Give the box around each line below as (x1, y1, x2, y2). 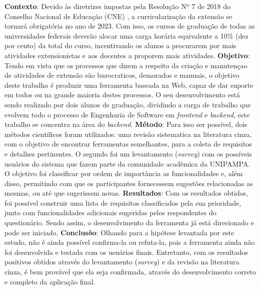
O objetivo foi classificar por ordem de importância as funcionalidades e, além (4, 168, 243, 179)
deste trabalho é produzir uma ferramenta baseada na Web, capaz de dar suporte (4, 79, 253, 90)
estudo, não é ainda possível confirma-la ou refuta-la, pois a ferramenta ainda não (4, 237, 255, 247)
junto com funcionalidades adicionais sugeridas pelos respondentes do (4, 207, 216, 218)
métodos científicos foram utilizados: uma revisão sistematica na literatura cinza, (4, 128, 252, 139)
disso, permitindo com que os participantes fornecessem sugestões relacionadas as (4, 178, 253, 188)
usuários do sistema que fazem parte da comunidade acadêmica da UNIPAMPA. (4, 158, 250, 169)
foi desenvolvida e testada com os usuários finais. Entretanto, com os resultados (4, 246, 248, 257)
